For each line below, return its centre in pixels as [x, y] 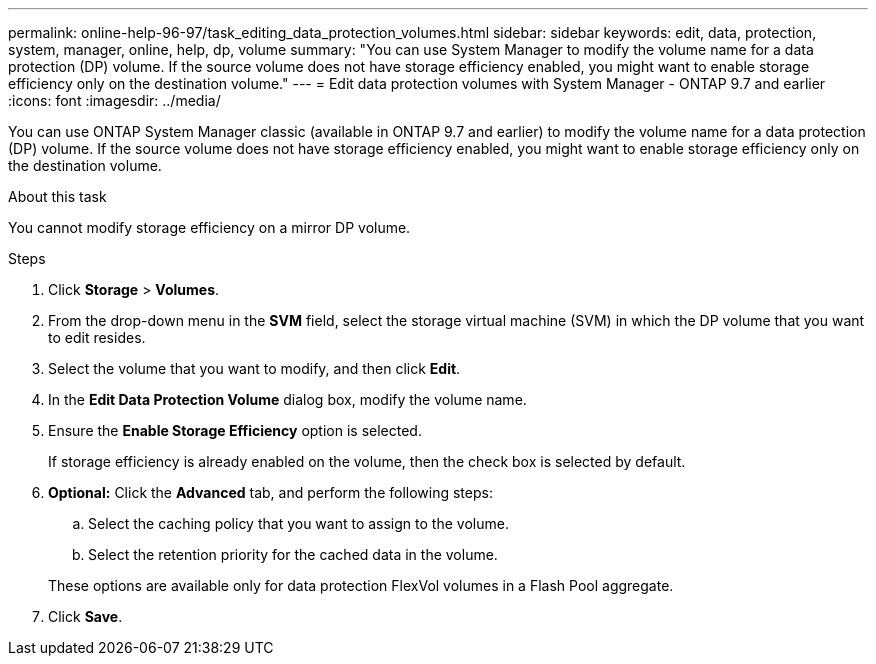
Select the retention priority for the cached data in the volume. [293, 554]
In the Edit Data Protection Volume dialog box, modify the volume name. [287, 399]
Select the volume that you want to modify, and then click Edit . [254, 368]
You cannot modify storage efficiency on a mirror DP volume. [209, 227]
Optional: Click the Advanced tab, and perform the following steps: [270, 492]
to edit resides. [97, 337]
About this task [57, 196]
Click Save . [85, 616]
